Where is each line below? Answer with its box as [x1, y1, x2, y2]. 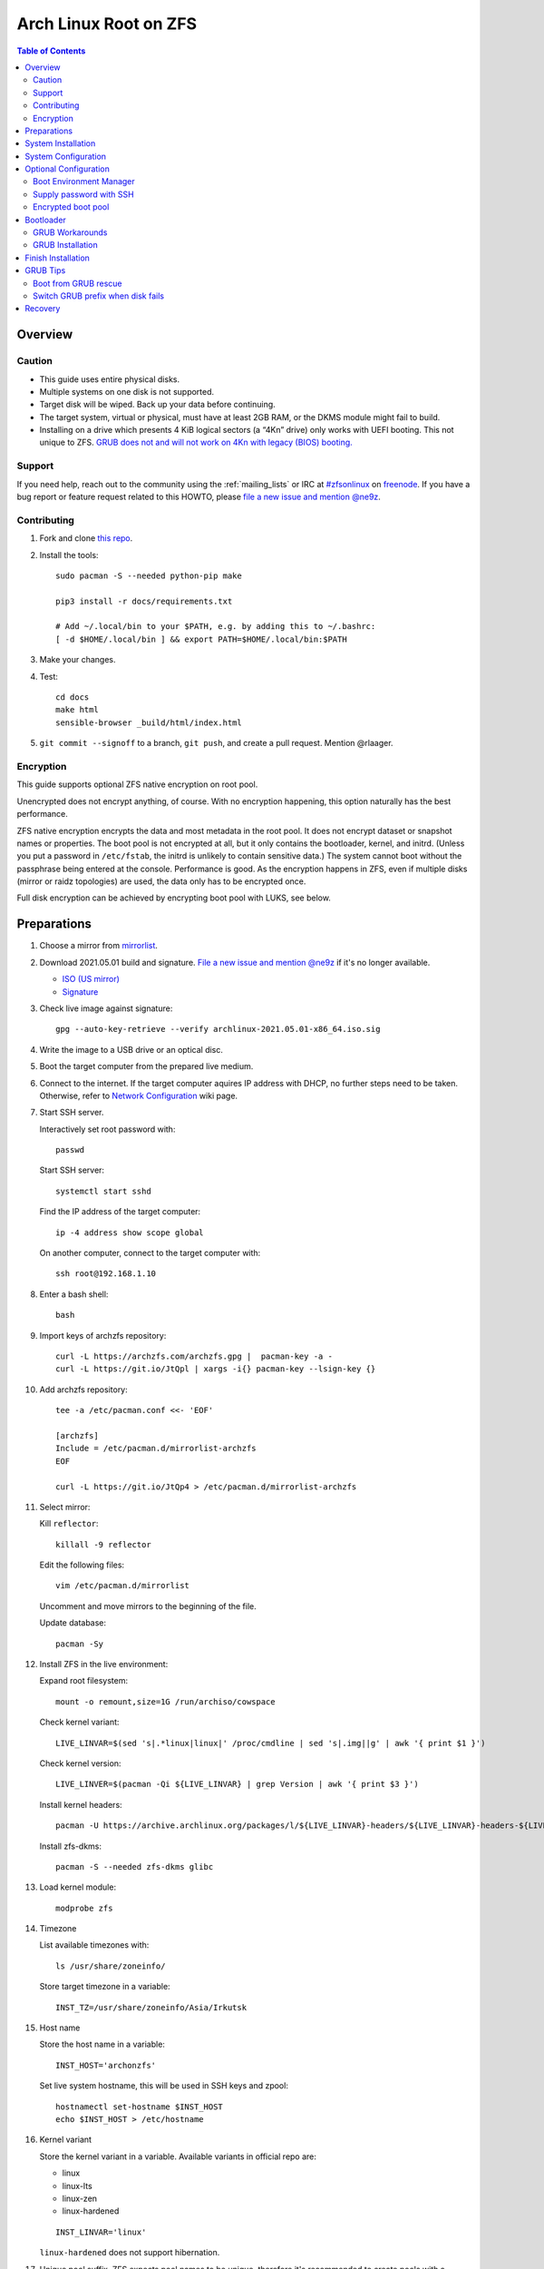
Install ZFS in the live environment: [39, 1659, 169, 1670]
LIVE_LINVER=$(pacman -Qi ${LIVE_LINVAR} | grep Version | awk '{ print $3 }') [55, 1779, 419, 1790]
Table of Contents [16, 45, 86, 56]
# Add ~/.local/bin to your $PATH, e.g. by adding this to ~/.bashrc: [55, 622, 376, 632]
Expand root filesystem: [39, 1675, 129, 1686]
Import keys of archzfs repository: [39, 1330, 167, 1341]
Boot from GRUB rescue [33, 278, 122, 289]
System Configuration [24, 151, 107, 162]
